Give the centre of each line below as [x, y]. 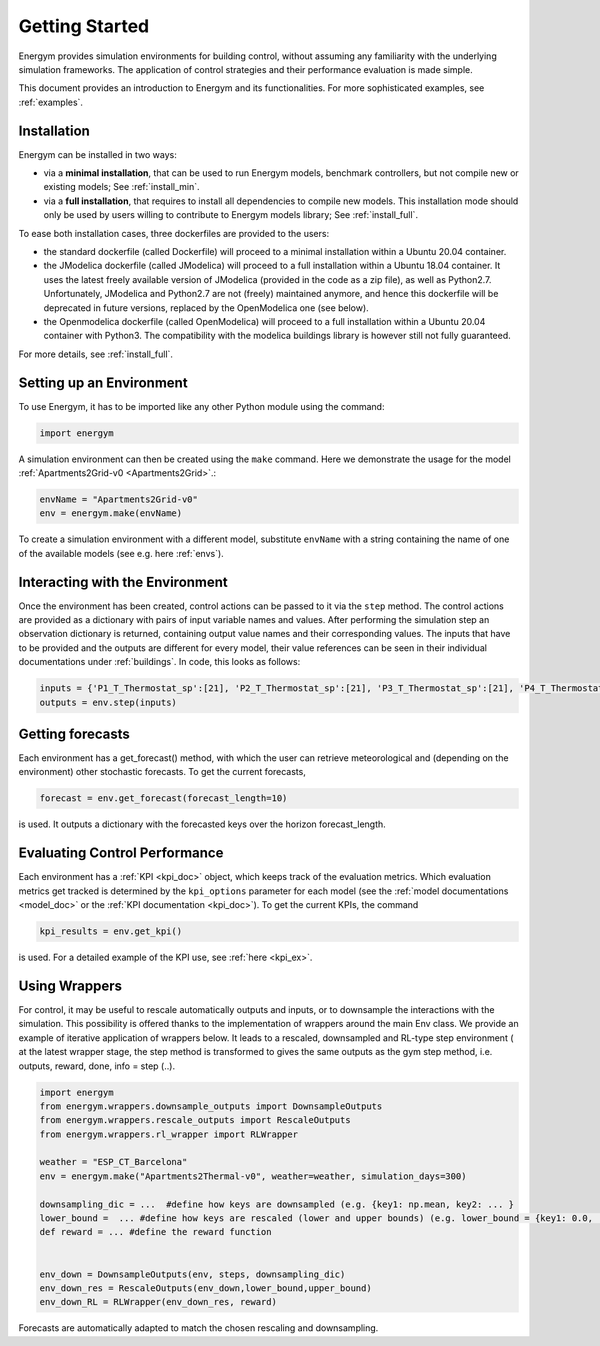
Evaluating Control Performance [121, 853]
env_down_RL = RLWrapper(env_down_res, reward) [158, 1302]
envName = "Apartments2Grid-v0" [119, 499]
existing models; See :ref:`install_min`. [121, 187]
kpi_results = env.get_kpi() [111, 931]
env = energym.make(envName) [111, 513]
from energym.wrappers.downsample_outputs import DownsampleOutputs [211, 1106]
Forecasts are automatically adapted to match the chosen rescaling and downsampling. [198, 1328]
